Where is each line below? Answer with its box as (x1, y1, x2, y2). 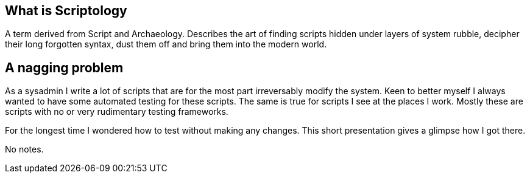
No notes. (5, 144, 44, 155)
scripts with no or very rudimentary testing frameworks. (5, 106, 228, 117)
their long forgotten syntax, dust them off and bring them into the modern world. (5, 39, 327, 50)
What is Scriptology (5, 3, 127, 18)
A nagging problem (5, 60, 124, 75)
